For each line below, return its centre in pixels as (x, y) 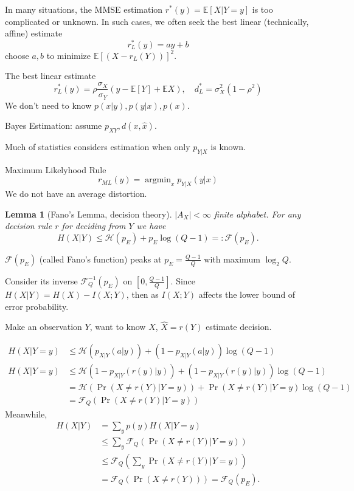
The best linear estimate (50, 76)
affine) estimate (34, 33)
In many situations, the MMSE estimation (84, 9)
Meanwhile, (26, 414)
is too (262, 9)
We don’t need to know (48, 105)
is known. (228, 146)
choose (17, 55)
